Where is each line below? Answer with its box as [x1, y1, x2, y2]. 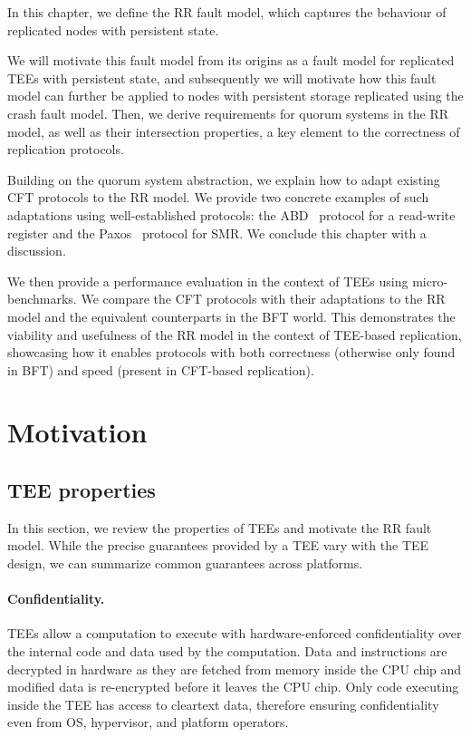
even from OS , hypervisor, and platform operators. [7, 713, 289, 732]
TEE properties [7, 476, 156, 504]
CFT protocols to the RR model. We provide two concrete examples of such [7, 188, 429, 207]
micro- [412, 271, 448, 290]
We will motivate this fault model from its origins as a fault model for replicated [7, 51, 455, 70]
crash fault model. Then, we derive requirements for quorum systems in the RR [7, 103, 449, 122]
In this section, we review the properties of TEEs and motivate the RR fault [7, 518, 432, 537]
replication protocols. [7, 140, 124, 159]
